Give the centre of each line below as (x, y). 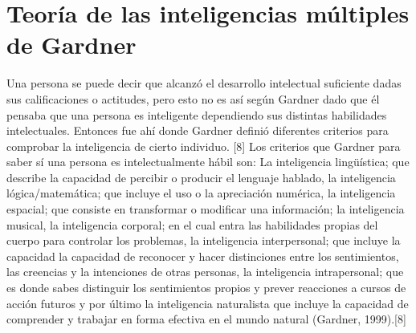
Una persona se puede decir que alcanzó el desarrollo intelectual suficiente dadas (204, 83)
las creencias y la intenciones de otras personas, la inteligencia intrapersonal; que (205, 272)
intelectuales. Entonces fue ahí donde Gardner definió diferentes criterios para (198, 130)
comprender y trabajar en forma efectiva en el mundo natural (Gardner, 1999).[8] (206, 319)
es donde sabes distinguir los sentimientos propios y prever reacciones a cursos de (206, 288)
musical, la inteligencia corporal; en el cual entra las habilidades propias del (192, 224)
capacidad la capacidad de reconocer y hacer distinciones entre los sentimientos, (203, 256)
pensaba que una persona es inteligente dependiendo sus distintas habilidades (197, 114)
